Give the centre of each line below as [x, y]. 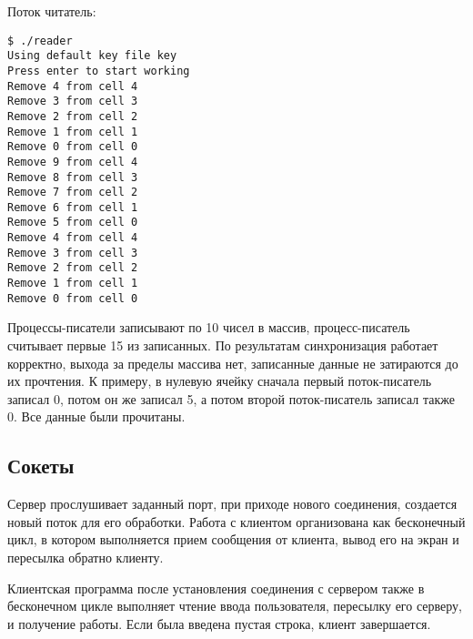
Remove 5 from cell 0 [73, 223]
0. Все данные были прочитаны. [96, 416]
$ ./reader [40, 41]
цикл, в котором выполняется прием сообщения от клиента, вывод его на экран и [233, 539]
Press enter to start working [99, 71]
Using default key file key [92, 56]
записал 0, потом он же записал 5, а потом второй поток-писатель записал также [231, 398]
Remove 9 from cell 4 [73, 162]
